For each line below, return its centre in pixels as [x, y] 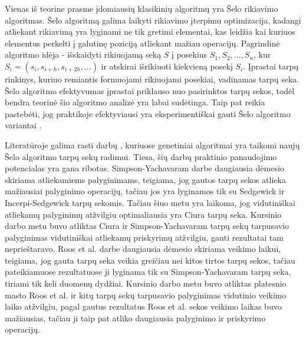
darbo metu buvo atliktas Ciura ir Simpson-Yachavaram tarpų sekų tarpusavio [147, 226]
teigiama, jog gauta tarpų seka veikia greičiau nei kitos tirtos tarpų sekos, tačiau [150, 260]
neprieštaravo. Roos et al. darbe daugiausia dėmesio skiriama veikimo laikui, [143, 249]
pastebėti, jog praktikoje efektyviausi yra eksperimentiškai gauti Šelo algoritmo [148, 113]
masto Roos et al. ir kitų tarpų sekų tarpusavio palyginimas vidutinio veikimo [146, 295]
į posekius [190, 54]
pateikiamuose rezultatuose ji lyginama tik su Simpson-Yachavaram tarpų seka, [148, 272]
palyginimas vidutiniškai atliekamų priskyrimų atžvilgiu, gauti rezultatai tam [144, 237]
